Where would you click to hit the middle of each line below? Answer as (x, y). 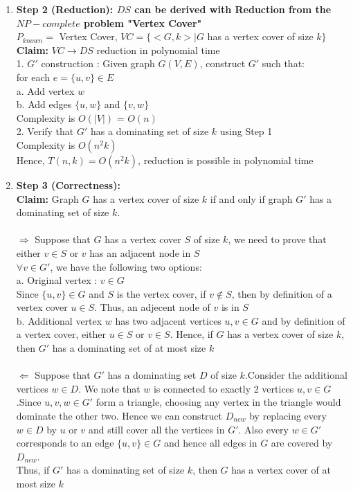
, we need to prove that (277, 239)
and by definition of (304, 320)
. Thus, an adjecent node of (152, 307)
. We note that (109, 388)
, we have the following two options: (126, 266)
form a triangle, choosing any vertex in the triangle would (218, 402)
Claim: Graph (47, 198)
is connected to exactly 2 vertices (224, 388)
